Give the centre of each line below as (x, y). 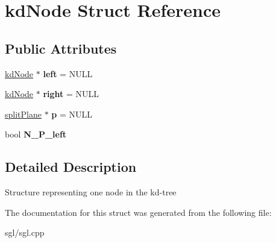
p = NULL (72, 114)
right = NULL (71, 94)
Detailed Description (71, 167)
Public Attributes (61, 48)
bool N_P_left (36, 134)
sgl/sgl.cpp (25, 232)
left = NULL (68, 73)
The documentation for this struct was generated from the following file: (138, 212)
